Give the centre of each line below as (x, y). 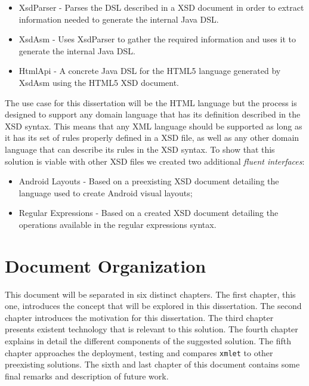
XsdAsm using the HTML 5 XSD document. (99, 82)
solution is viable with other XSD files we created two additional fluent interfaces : (155, 161)
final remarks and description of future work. (87, 376)
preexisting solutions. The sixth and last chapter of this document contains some (152, 364)
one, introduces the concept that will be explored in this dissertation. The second (153, 306)
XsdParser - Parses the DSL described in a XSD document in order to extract (161, 7)
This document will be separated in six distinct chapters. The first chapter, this (150, 294)
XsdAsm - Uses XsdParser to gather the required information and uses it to (157, 39)
